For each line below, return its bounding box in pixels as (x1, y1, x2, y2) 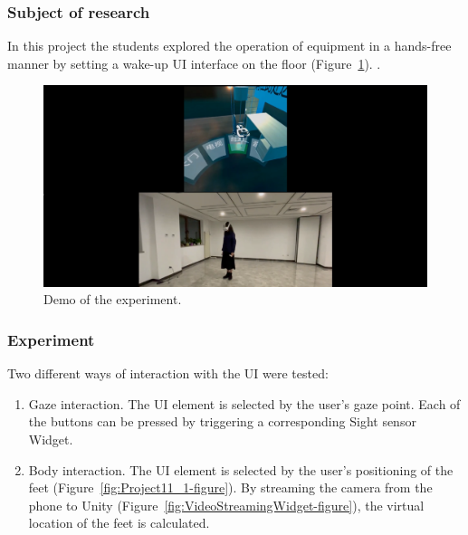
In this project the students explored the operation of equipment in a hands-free (7, 36, 452, 55)
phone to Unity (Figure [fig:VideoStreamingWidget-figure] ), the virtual (28, 495, 425, 514)
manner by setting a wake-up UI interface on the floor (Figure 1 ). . (7, 53, 381, 72)
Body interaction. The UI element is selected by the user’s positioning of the (28, 460, 454, 479)
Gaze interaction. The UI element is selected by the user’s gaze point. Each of (28, 394, 461, 413)
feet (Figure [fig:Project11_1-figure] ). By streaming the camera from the (28, 478, 433, 497)
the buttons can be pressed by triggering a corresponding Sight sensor (28, 412, 416, 431)
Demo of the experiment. (43, 290, 182, 309)
